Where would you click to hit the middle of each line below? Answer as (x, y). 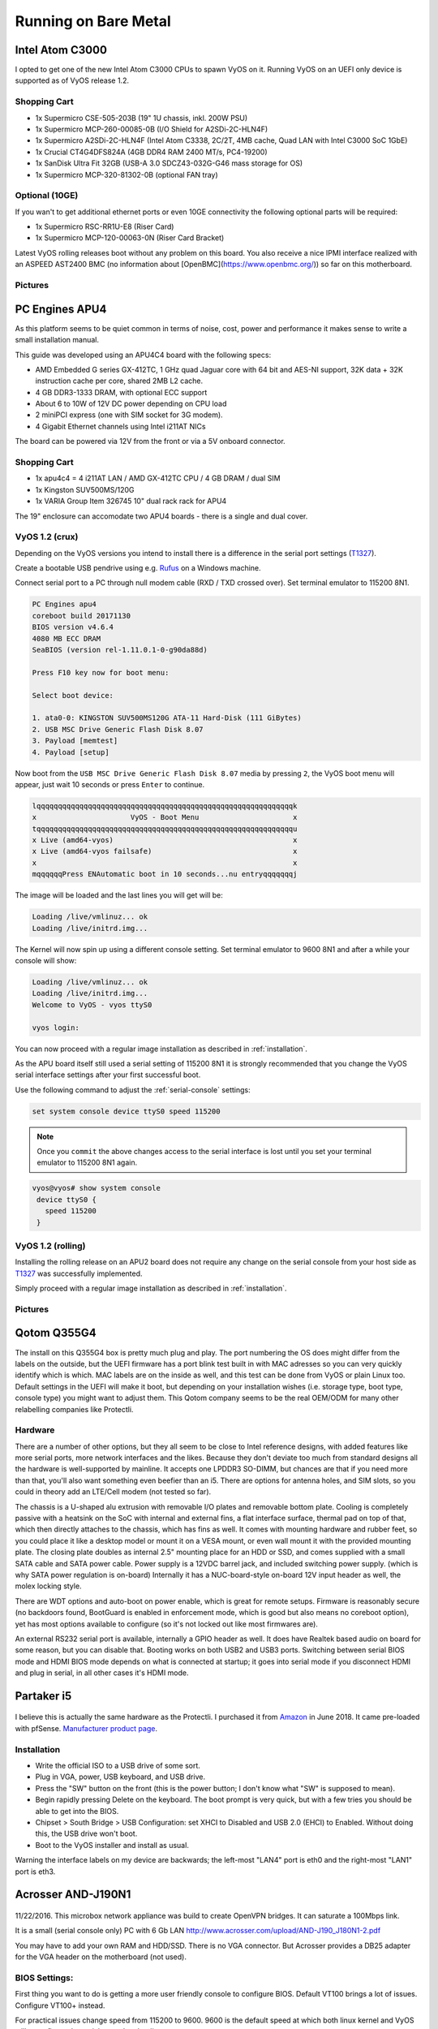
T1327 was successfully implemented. (79, 1273)
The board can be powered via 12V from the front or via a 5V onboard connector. (150, 442)
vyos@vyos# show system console (97, 1188)
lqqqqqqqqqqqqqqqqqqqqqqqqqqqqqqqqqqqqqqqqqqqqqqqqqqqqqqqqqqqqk (165, 806)
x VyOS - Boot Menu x (165, 817)
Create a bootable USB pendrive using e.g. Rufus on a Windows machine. (138, 568)
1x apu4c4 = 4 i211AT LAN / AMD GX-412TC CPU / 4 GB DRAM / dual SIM (158, 478)
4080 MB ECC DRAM (67, 638)
